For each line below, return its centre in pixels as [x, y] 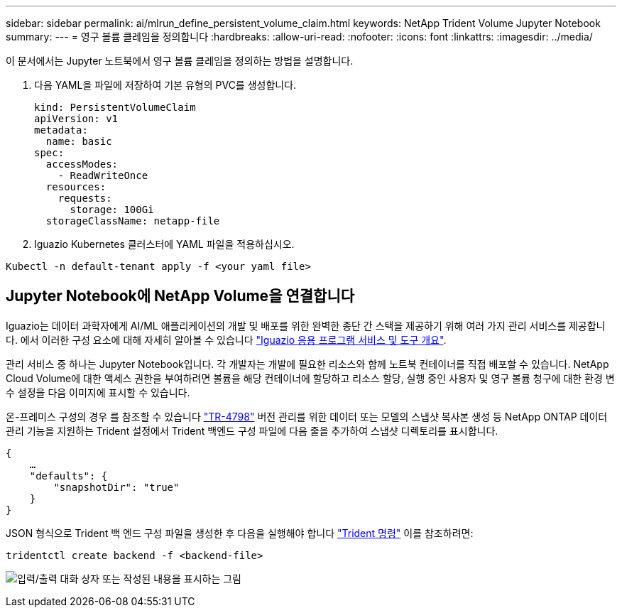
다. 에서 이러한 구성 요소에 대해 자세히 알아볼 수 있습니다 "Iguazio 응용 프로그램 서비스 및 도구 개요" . [226, 340]
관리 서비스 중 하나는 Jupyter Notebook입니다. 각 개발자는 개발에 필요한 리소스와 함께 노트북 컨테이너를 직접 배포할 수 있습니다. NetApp [307, 364]
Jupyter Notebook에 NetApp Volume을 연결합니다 [180, 296]
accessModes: [82, 164]
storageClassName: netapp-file [133, 221]
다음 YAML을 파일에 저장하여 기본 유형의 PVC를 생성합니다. [165, 85]
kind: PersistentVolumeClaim [115, 107]
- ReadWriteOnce [103, 175]
